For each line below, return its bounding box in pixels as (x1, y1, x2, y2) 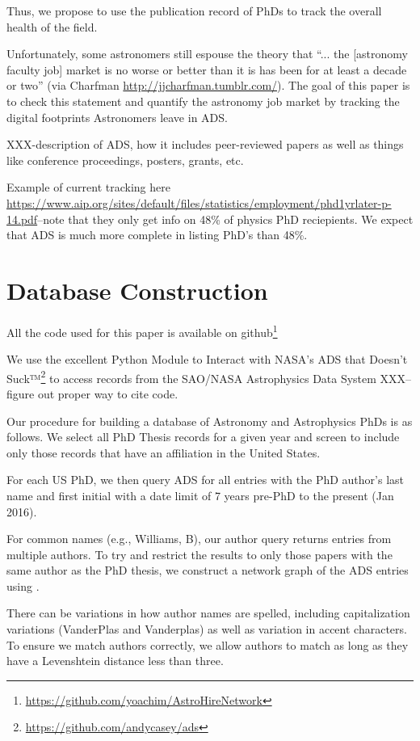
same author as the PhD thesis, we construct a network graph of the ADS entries (6, 562, 409, 579)
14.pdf (6, 210, 38, 227)
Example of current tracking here (6, 179, 170, 196)
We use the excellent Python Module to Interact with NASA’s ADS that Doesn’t (6, 351, 408, 368)
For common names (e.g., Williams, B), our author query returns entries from (6, 530, 392, 547)
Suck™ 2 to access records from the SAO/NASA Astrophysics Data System (6, 367, 376, 386)
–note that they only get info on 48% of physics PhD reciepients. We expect (37, 210, 414, 227)
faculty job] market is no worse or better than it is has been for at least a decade (6, 61, 407, 78)
